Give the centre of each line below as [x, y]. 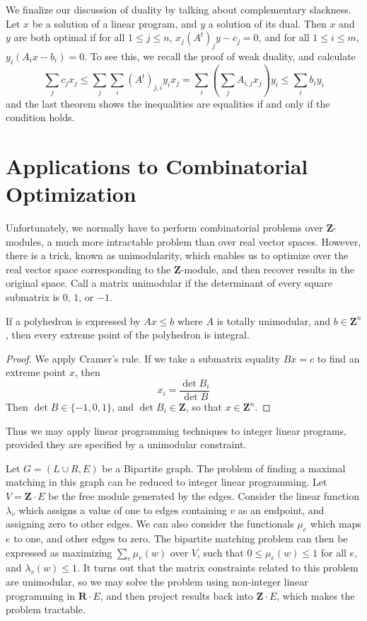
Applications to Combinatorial [157, 165]
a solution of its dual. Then [267, 23]
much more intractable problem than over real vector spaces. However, [208, 241]
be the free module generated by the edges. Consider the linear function [204, 495]
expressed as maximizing [59, 552]
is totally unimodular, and [274, 320]
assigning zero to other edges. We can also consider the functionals [150, 524]
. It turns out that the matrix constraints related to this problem [218, 568]
